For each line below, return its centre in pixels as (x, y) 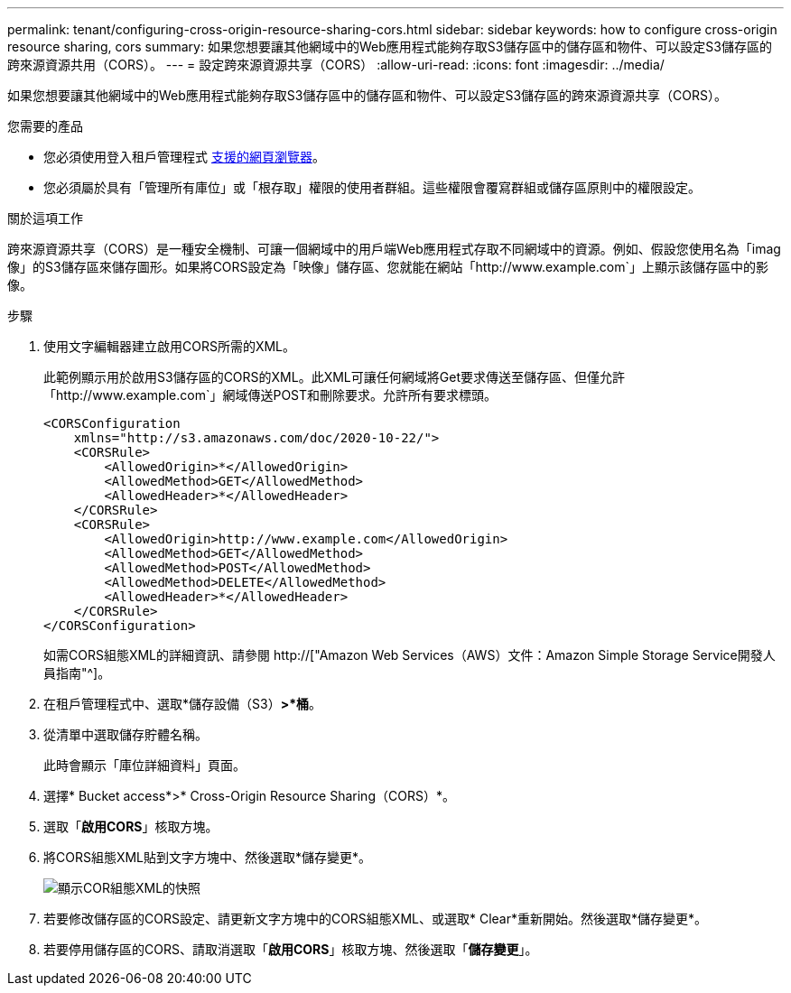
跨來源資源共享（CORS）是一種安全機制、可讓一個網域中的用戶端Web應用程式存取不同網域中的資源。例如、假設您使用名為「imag (394, 249)
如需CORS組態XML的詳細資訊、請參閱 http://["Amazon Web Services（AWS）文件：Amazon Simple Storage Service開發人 (409, 655)
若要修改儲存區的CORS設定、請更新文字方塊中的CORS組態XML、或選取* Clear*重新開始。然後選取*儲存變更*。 (375, 919)
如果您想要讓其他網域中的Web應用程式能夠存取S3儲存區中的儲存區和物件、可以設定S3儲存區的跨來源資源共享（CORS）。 (367, 95)
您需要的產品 (45, 126)
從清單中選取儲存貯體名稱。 (126, 734)
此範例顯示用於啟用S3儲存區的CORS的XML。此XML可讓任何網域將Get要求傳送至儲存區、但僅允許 (334, 377)
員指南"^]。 (77, 673)
